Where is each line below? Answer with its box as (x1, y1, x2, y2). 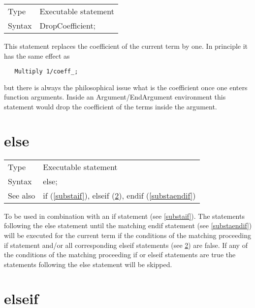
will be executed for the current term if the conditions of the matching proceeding (4, 230, 251, 240)
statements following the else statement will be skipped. (4, 259, 172, 269)
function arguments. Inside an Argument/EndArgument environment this (4, 92, 226, 102)
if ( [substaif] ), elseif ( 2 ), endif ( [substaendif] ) (43, 189, 196, 201)
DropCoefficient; (39, 20, 96, 31)
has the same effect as (4, 50, 70, 61)
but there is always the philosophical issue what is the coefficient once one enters (4, 82, 248, 92)
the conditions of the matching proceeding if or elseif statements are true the (4, 249, 236, 260)
